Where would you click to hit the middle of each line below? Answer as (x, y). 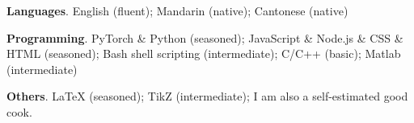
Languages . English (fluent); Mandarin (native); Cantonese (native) (177, 10)
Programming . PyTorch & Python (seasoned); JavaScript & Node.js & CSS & (205, 37)
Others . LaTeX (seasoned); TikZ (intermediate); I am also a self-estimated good (207, 96)
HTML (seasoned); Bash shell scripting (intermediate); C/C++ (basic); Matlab (204, 53)
